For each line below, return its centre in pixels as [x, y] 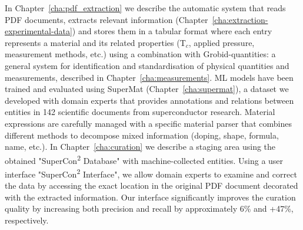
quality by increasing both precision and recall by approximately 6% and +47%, [149, 208]
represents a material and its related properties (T [95, 42]
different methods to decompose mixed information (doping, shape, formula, [142, 135]
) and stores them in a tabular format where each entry [172, 31]
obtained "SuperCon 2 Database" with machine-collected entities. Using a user [144, 159]
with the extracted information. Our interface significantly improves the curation [150, 197]
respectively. [27, 220]
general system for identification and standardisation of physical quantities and [147, 65]
